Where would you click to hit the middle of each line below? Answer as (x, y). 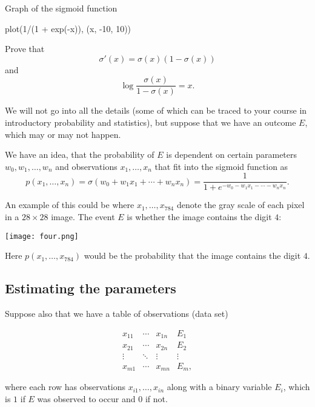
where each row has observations (65, 387)
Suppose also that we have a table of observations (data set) (117, 314)
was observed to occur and (86, 398)
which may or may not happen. (63, 134)
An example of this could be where (70, 205)
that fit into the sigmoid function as (221, 166)
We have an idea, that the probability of (80, 155)
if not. (156, 398)
